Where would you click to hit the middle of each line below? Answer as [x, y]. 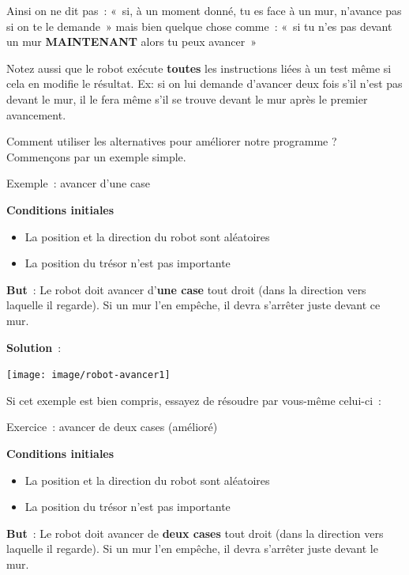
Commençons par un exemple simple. [96, 156]
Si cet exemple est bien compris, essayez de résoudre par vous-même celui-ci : [194, 400]
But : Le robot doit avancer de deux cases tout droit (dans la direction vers [195, 533]
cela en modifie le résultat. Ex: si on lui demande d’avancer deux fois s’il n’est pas [204, 83]
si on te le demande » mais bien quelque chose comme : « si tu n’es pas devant [199, 26]
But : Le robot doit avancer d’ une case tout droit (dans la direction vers [186, 289]
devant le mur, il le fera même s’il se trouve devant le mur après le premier [187, 98]
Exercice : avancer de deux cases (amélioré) [112, 427]
